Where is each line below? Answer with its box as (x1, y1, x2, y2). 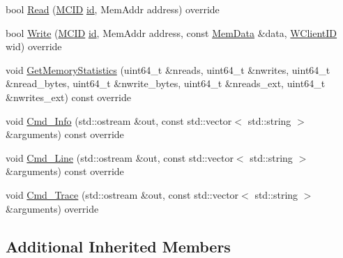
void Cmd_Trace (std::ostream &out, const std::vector (6, 187, 239, 202)
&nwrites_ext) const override (6, 89, 131, 104)
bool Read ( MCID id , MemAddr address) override (6, 2, 220, 16)
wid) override (6, 39, 62, 54)
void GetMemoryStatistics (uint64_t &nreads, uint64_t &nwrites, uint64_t (6, 62, 330, 77)
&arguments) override (6, 201, 99, 215)
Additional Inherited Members (6, 235, 231, 257)
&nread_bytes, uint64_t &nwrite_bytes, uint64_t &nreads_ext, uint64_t (6, 76, 326, 91)
